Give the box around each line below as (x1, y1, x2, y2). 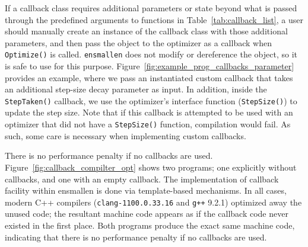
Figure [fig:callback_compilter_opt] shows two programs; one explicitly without (5, 161, 297, 173)
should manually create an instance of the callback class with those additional (5, 25, 288, 37)
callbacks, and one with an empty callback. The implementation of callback (5, 172, 279, 185)
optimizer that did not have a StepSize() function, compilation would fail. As (5, 118, 291, 130)
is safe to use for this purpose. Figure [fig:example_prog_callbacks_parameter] (5, 60, 294, 72)
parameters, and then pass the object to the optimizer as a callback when (5, 36, 272, 49)
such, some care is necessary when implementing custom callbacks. (5, 129, 246, 142)
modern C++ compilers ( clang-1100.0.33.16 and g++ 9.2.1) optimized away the (5, 195, 302, 208)
